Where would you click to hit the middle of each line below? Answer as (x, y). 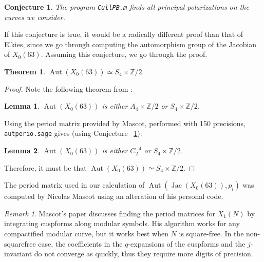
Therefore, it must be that (45, 167)
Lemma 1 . (22, 106)
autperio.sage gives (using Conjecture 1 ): (73, 133)
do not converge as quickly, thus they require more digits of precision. (144, 254)
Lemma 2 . (22, 150)
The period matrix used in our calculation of (74, 185)
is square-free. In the (211, 234)
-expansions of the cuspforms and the (187, 243)
